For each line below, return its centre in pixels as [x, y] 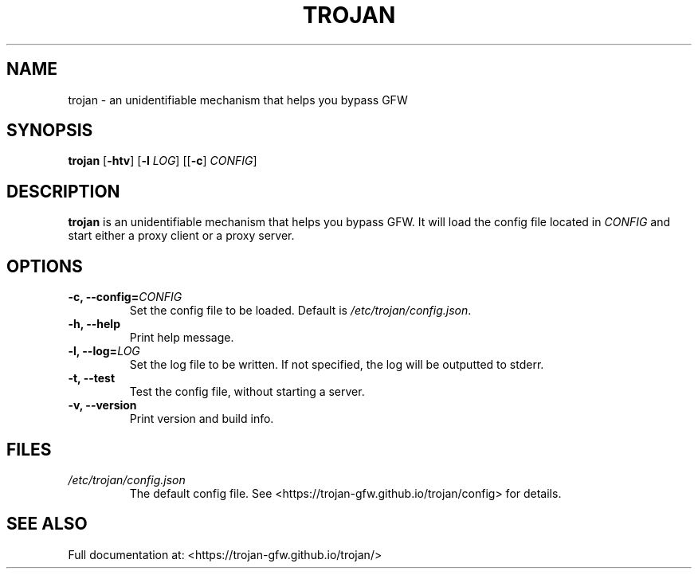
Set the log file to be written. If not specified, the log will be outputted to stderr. [337, 365]
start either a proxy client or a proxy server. [181, 236]
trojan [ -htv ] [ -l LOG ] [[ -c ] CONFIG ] [163, 161]
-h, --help [94, 324]
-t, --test [92, 378]
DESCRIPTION [63, 191]
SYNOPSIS [50, 131]
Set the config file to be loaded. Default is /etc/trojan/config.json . [300, 311]
